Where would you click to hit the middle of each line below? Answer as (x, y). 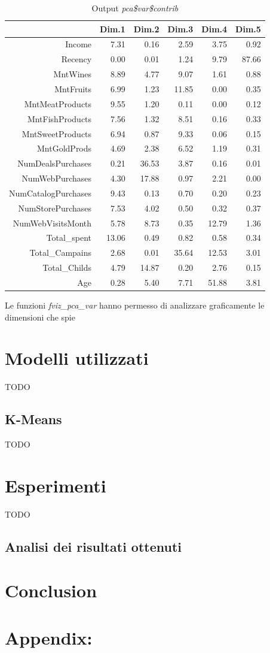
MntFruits (73, 88)
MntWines (73, 74)
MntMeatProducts (58, 103)
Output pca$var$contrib (135, 8)
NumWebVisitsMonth (52, 223)
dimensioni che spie (40, 317)
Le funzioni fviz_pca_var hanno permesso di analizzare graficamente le (135, 305)
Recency (76, 59)
